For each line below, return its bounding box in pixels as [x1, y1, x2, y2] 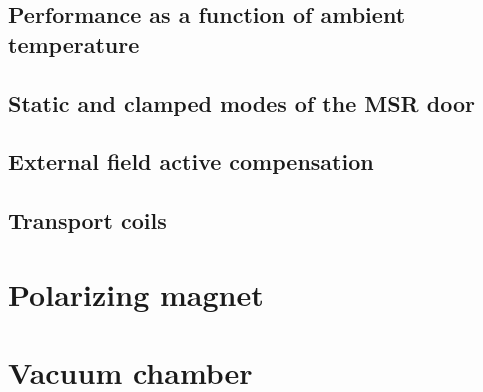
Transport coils [8, 205, 167, 236]
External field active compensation [8, 146, 374, 177]
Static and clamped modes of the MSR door [8, 87, 475, 118]
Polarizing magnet [8, 273, 264, 314]
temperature [8, 28, 140, 59]
